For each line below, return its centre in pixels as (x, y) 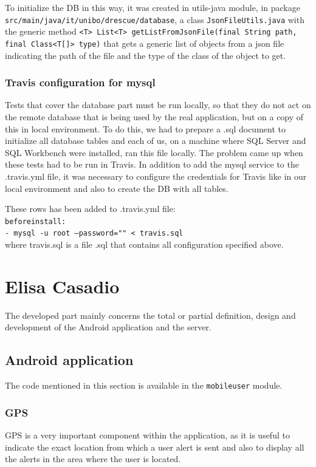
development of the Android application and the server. (108, 327)
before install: (36, 221)
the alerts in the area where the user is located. (93, 459)
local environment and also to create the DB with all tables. (117, 188)
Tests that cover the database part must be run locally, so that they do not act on (158, 105)
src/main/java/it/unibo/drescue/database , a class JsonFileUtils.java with (155, 19)
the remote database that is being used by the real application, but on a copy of (154, 116)
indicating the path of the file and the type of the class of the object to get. (146, 55)
